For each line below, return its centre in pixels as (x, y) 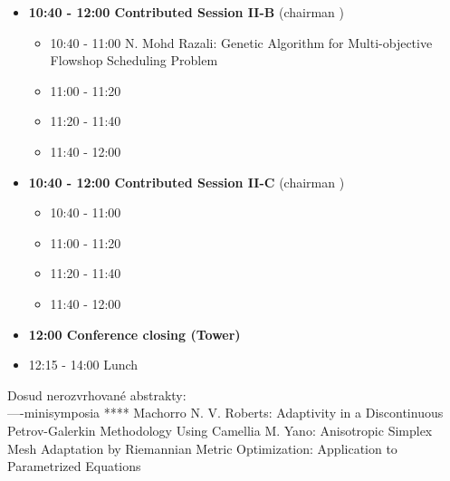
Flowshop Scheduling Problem (134, 60)
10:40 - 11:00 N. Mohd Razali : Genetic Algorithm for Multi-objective (241, 42)
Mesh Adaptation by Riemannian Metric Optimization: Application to (202, 448)
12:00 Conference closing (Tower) (134, 334)
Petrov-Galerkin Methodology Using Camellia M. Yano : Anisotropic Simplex (220, 430)
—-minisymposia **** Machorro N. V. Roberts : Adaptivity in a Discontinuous (225, 413)
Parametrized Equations (74, 466)
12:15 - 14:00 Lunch (83, 365)
